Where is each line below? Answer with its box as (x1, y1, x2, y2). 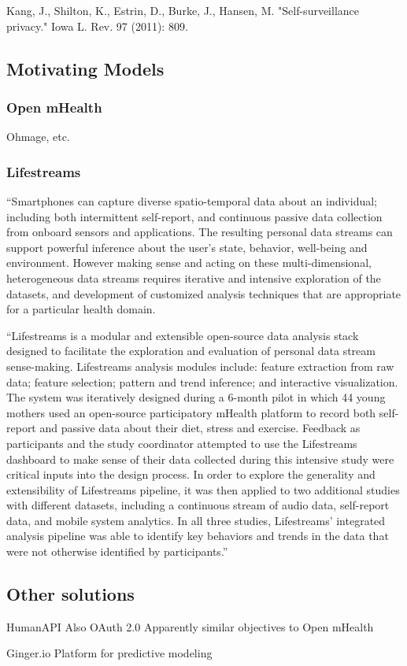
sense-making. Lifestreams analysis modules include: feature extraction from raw (6, 357, 394, 374)
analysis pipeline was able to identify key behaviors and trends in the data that (6, 527, 389, 544)
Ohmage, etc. (6, 128, 70, 145)
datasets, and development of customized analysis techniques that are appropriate (6, 285, 401, 302)
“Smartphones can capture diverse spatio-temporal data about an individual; (6, 193, 378, 209)
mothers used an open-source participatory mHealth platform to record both (6, 404, 376, 420)
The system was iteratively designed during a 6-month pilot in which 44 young (6, 389, 386, 405)
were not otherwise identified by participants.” (6, 543, 228, 560)
